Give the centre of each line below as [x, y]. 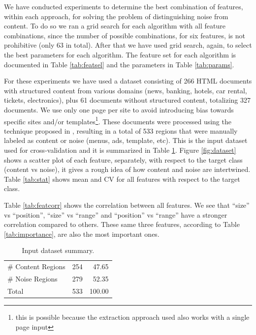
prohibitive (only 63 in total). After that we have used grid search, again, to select [128, 45]
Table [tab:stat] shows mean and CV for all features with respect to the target [122, 179]
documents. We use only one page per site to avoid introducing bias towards [119, 109]
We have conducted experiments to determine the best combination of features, [124, 6]
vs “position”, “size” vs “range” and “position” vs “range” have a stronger [116, 214]
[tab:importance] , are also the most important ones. [82, 234]
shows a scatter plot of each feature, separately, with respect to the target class [123, 159]
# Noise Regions [32, 279]
